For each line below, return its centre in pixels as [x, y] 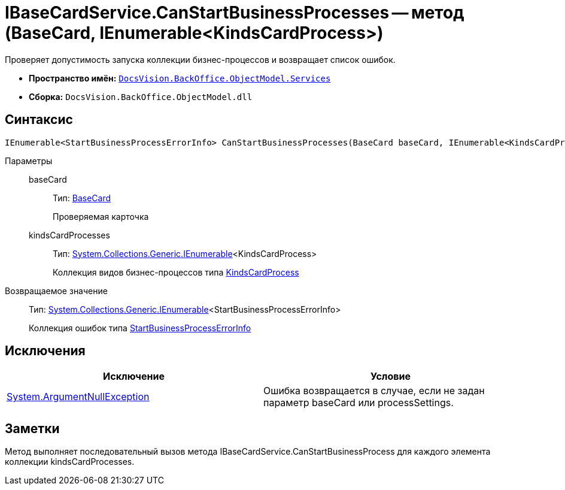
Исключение [134, 376]
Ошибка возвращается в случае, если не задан [374, 391]
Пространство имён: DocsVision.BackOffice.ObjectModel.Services [180, 78]
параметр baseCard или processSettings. [359, 403]
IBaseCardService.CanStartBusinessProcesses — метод [235, 13]
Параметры [29, 161]
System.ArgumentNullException [78, 397]
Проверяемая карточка [101, 216]
